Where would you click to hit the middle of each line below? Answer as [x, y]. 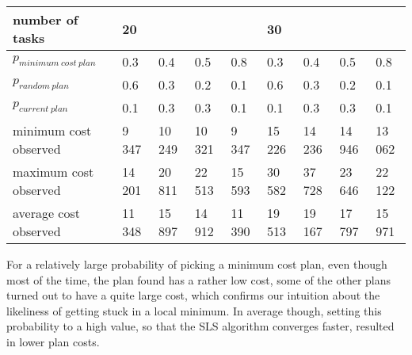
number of [46, 19]
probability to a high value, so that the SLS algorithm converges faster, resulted [200, 326]
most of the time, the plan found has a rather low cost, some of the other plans [199, 279]
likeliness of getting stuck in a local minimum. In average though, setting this [194, 310]
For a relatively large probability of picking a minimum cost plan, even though [197, 264]
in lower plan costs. [53, 341]
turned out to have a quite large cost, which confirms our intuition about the [193, 295]
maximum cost [53, 172]
